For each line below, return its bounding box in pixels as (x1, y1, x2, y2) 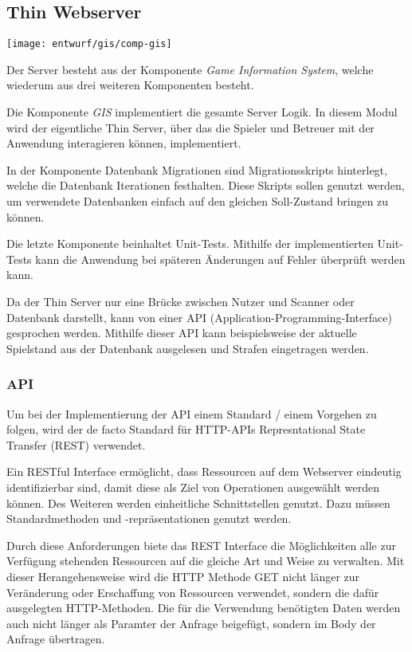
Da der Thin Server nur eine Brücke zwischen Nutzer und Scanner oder (6, 293, 355, 309)
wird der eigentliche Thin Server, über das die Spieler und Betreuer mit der (6, 119, 375, 136)
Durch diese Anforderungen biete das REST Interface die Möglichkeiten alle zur (6, 536, 396, 553)
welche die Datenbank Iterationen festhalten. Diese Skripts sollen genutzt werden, (6, 177, 405, 194)
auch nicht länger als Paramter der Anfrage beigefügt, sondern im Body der (6, 615, 376, 631)
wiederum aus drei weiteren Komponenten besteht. (6, 77, 254, 93)
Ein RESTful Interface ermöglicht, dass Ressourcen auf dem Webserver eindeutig (6, 463, 402, 480)
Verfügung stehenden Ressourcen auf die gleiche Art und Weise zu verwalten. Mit (6, 552, 405, 569)
